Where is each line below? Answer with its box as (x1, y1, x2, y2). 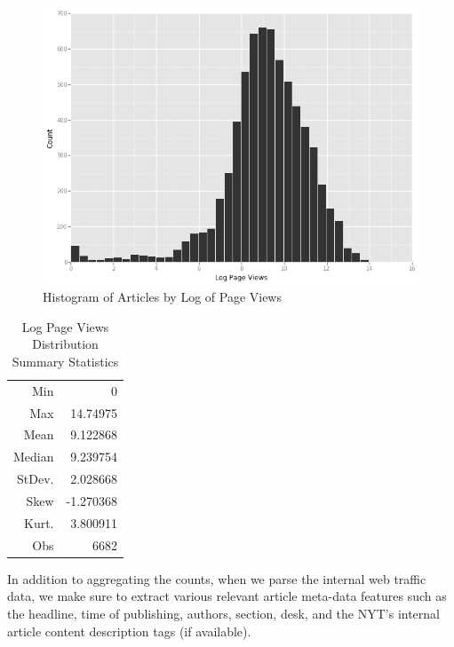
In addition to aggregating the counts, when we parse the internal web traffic (7, 569, 426, 588)
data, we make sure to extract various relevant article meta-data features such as (7, 587, 447, 605)
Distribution (32, 335, 99, 353)
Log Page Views (21, 317, 109, 335)
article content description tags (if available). (7, 621, 251, 640)
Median (13, 447, 54, 466)
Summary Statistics (12, 351, 119, 370)
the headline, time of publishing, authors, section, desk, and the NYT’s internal (7, 604, 441, 622)
